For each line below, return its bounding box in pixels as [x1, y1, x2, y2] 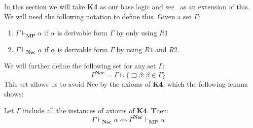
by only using [116, 28, 157, 38]
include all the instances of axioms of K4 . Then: [23, 105, 169, 115]
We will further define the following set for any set [4, 61, 156, 71]
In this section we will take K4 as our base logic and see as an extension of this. [4, 1, 250, 11]
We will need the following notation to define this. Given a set [4, 11, 192, 21]
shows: [4, 89, 24, 99]
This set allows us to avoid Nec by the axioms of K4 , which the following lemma [4, 79, 248, 89]
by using [116, 44, 143, 54]
